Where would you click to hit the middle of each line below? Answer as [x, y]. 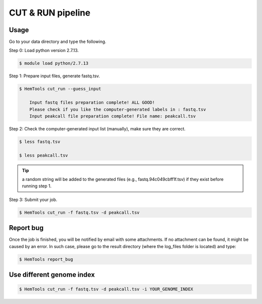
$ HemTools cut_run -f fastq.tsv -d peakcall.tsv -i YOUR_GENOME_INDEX [106, 289]
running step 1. [37, 186]
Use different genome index [52, 275]
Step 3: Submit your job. [33, 199]
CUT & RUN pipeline [50, 13]
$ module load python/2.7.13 [54, 63]
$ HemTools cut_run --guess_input [60, 89]
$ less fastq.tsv [40, 142]
